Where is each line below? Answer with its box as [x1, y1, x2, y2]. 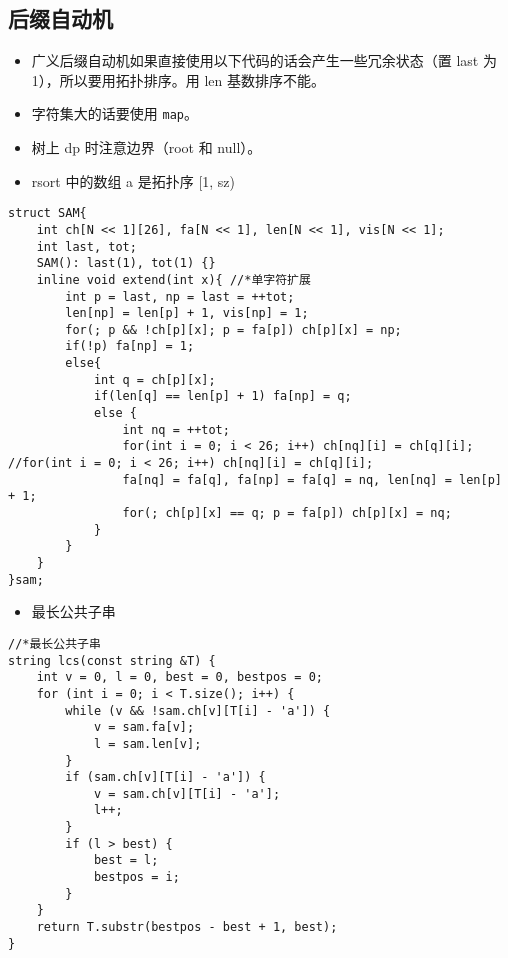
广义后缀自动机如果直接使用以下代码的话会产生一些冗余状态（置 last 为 [31, 50, 497, 71]
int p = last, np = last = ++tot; [65, 289, 295, 304]
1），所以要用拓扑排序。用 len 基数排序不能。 [31, 69, 326, 90]
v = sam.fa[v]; [93, 720, 195, 735]
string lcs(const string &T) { [8, 653, 216, 668]
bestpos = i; [93, 870, 180, 885]
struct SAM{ [8, 206, 87, 221]
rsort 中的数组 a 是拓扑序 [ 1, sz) [31, 170, 236, 191]
